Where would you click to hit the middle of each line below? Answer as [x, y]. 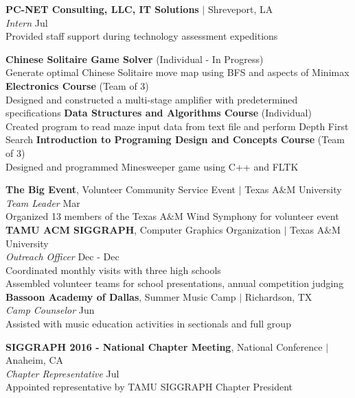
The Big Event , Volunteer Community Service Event [121, 189]
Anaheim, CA [34, 360]
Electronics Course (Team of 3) [77, 85]
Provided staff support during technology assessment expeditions [142, 36]
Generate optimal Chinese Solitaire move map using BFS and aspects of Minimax [177, 72]
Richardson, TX [278, 296]
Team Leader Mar [43, 202]
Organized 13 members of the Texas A [87, 216]
